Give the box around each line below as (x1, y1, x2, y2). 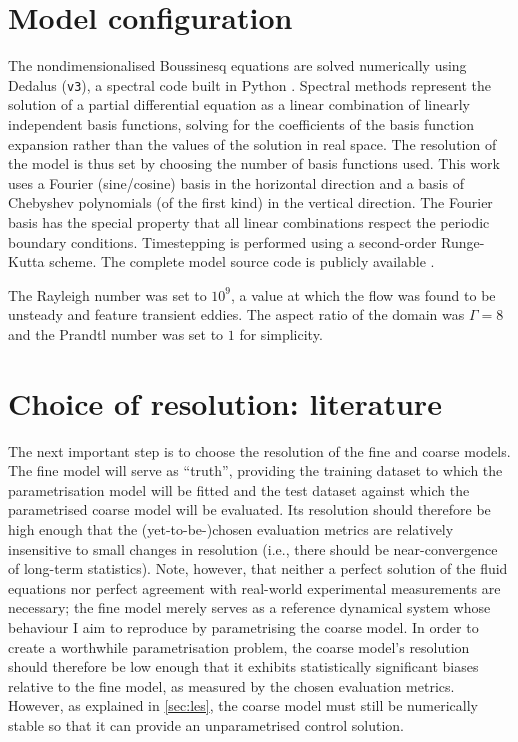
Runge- (441, 231, 485, 252)
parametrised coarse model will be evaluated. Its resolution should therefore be (8, 499, 491, 520)
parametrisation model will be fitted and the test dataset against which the (8, 479, 470, 500)
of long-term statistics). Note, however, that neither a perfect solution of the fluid (8, 558, 508, 579)
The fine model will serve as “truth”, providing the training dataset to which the (8, 460, 503, 481)
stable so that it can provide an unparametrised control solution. (8, 714, 404, 735)
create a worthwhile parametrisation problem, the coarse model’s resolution (8, 636, 470, 657)
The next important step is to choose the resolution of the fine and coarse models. (8, 440, 511, 461)
